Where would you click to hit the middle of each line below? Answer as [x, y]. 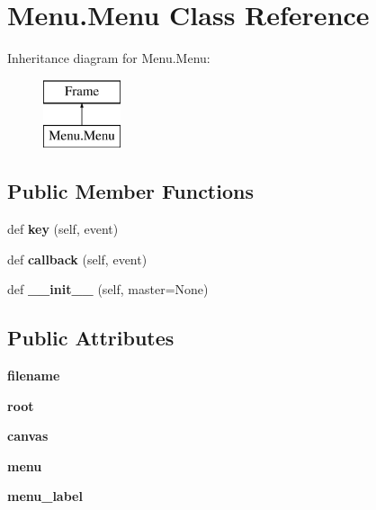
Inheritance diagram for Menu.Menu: [109, 58]
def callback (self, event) [77, 259]
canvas [28, 436]
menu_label [45, 496]
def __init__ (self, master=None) [108, 289]
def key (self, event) [63, 229]
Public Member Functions [130, 191]
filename [34, 376]
